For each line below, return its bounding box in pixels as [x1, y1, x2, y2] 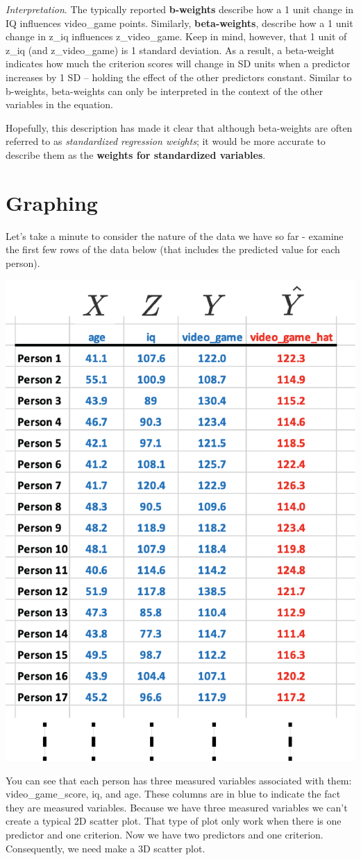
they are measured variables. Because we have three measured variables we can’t [6, 800, 348, 814]
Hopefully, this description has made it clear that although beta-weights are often [6, 120, 353, 135]
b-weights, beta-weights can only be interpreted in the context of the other [6, 83, 324, 98]
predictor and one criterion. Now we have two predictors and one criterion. [6, 827, 324, 842]
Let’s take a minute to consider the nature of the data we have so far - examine [6, 228, 344, 243]
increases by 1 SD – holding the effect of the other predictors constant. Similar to [6, 69, 352, 84]
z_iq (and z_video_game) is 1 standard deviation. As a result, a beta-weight [6, 42, 335, 57]
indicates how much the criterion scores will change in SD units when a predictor [6, 56, 351, 71]
